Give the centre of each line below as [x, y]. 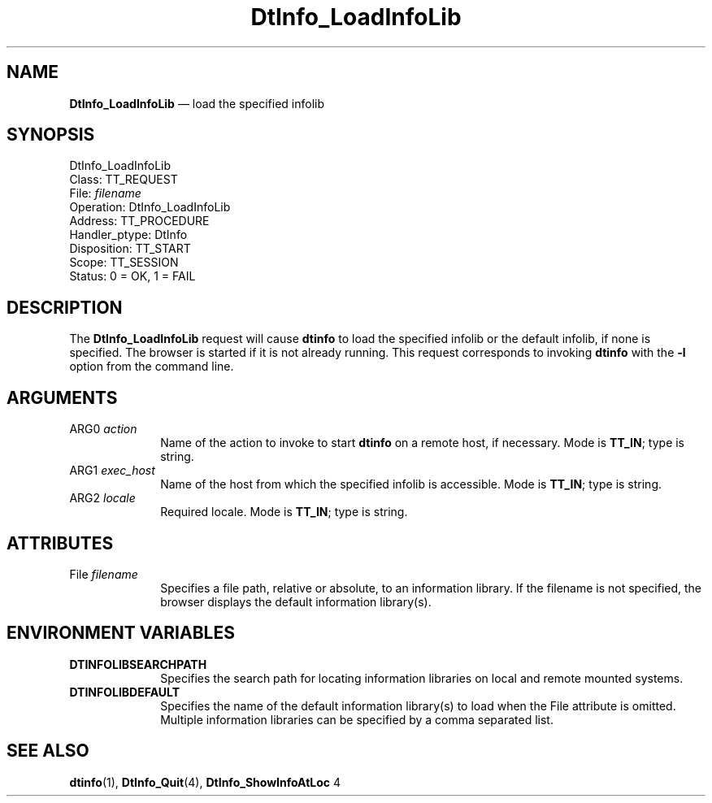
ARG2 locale [102, 498]
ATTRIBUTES [60, 543]
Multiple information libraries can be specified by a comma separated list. [357, 719]
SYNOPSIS [51, 135]
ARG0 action [103, 429]
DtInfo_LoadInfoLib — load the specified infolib [197, 103]
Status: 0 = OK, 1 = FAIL [132, 276]
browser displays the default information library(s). [296, 601]
